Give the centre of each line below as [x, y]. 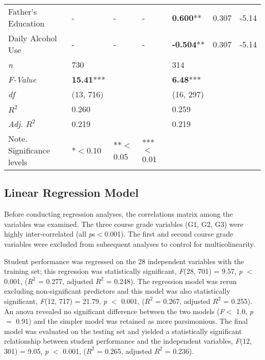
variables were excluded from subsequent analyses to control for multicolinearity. [130, 243]
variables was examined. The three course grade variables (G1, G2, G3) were [124, 224]
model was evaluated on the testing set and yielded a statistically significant [123, 331]
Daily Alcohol [33, 38]
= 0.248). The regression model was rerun [171, 281]
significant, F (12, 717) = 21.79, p [56, 301]
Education [26, 23]
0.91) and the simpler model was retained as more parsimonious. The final [132, 321]
